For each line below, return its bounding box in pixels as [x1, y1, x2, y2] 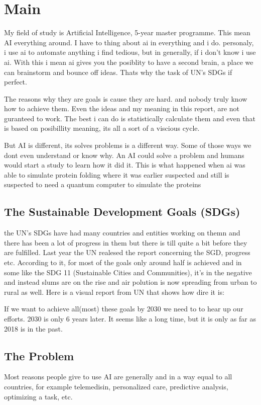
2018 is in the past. [4, 323, 63, 334]
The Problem [4, 348, 74, 363]
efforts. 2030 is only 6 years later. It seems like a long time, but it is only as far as [4, 313, 256, 323]
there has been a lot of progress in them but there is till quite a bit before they [4, 237, 247, 248]
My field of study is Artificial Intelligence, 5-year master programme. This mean [4, 27, 250, 38]
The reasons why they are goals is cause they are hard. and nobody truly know [4, 93, 247, 104]
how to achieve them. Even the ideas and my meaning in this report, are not [4, 103, 240, 114]
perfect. [4, 76, 27, 87]
